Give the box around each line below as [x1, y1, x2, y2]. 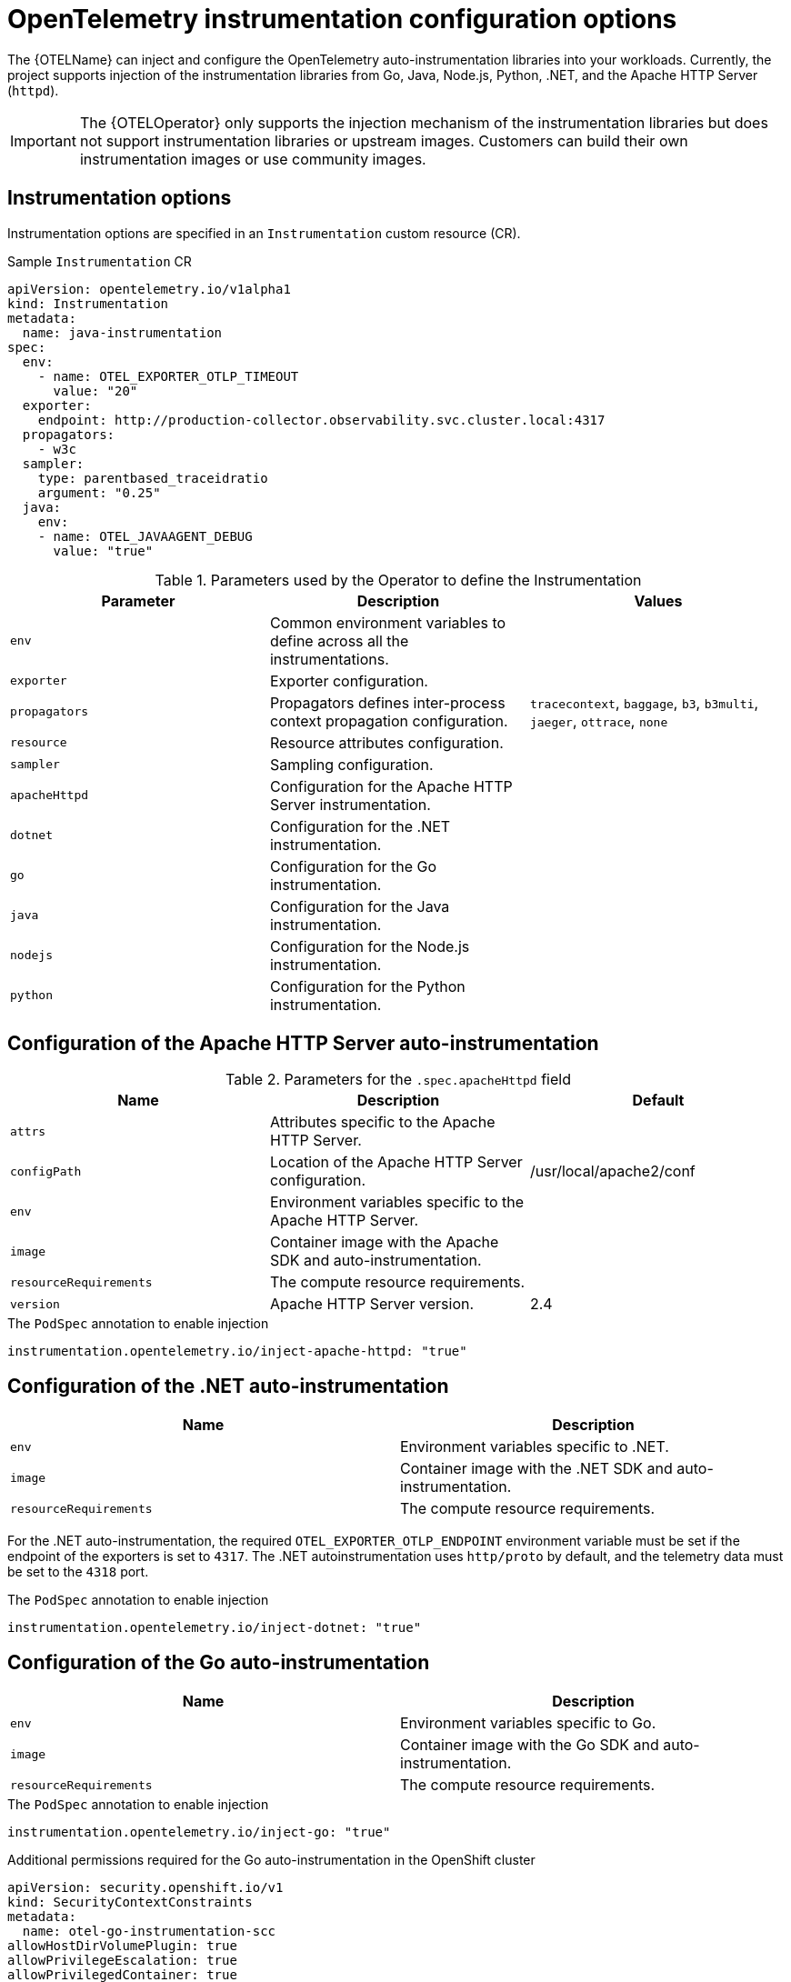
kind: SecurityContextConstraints [7, 1895, 253, 1910]
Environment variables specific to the [269, 1193, 525, 1212]
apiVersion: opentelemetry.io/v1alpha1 [7, 281, 291, 296]
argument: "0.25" [37, 485, 161, 500]
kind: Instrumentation [7, 295, 169, 311]
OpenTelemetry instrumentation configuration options [7, 4, 677, 35]
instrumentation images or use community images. [79, 149, 426, 168]
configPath [10, 1164, 82, 1178]
